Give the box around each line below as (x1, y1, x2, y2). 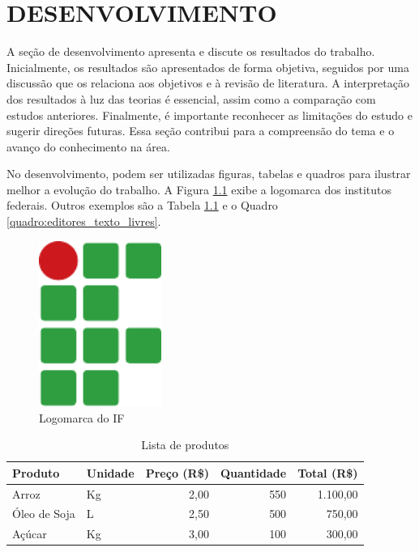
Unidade (86, 464, 135, 481)
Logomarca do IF (39, 409, 125, 426)
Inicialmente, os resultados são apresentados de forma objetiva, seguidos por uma (6, 58, 409, 75)
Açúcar (12, 525, 47, 542)
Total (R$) (297, 464, 358, 481)
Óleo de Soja (12, 505, 75, 522)
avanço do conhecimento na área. (6, 138, 170, 155)
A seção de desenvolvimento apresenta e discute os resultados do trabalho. (6, 43, 375, 60)
